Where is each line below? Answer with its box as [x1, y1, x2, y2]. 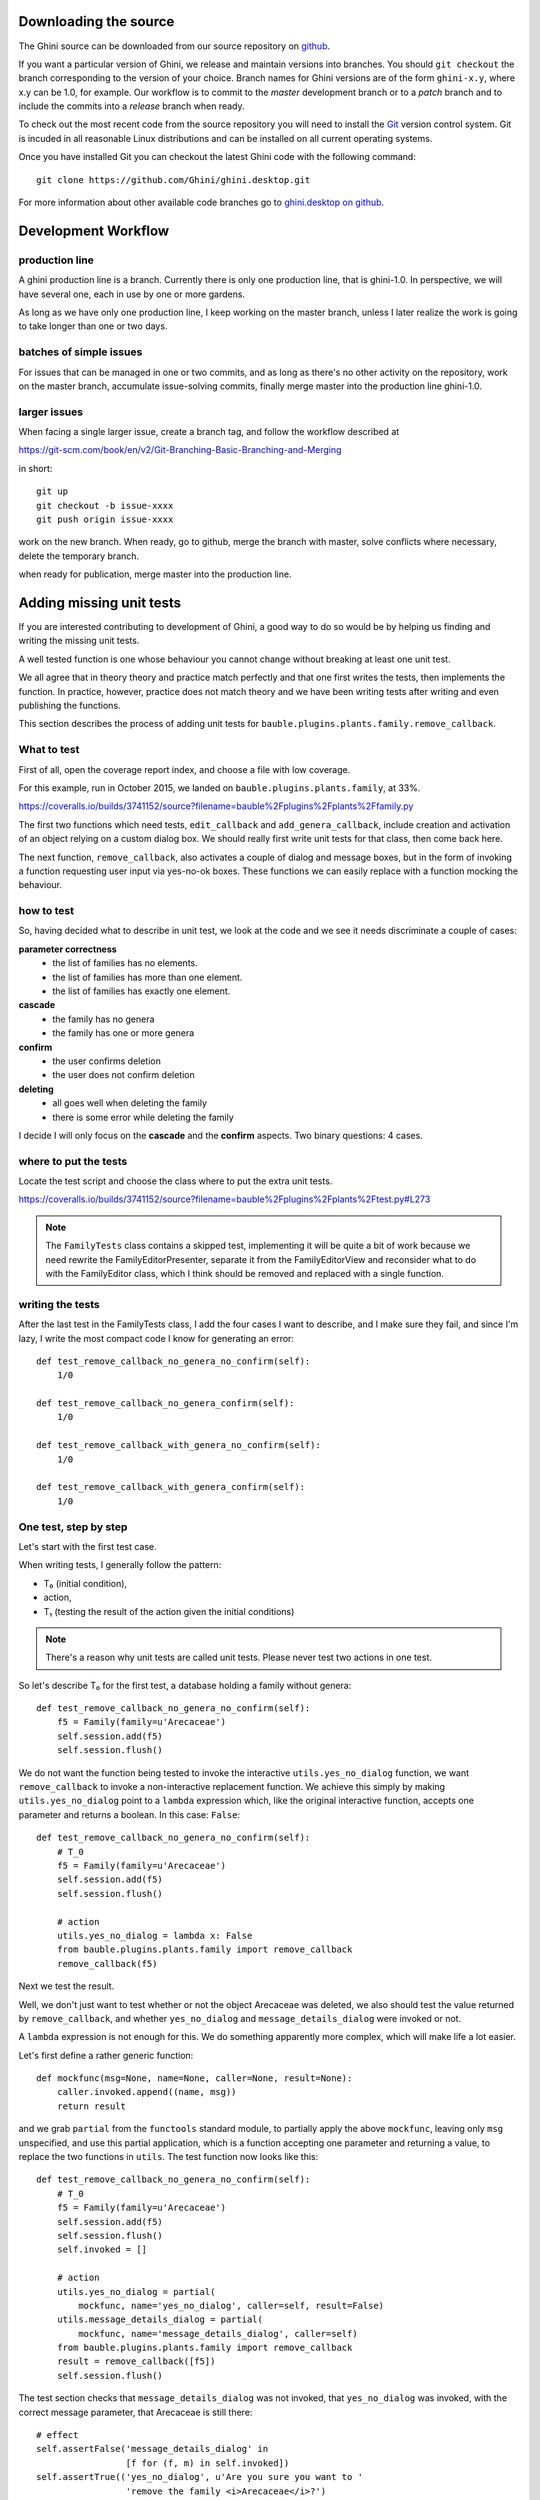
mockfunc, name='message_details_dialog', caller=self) [78, 2328, 359, 2339]
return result [56, 2100, 127, 2112]
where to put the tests [18, 1154, 128, 1168]
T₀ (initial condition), [43, 1577, 128, 1589]
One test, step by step [18, 1520, 128, 1534]
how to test [18, 904, 75, 918]
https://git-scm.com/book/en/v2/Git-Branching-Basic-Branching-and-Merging [18, 444, 342, 456]
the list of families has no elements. [52, 957, 199, 969]
